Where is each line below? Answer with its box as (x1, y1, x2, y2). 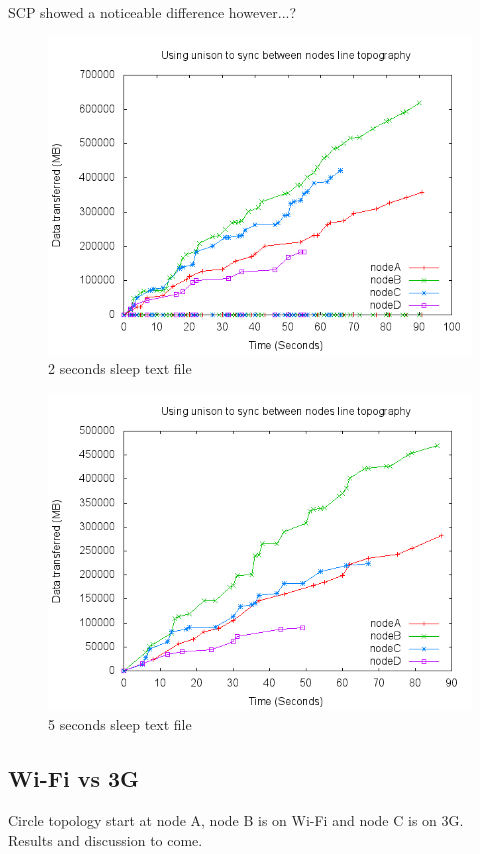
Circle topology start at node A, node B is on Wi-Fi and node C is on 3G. (8, 810, 464, 831)
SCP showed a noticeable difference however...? (8, 2, 297, 22)
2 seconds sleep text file (48, 358, 192, 379)
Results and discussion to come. (8, 829, 203, 850)
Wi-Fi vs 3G (8, 763, 140, 794)
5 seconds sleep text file (48, 714, 192, 735)
